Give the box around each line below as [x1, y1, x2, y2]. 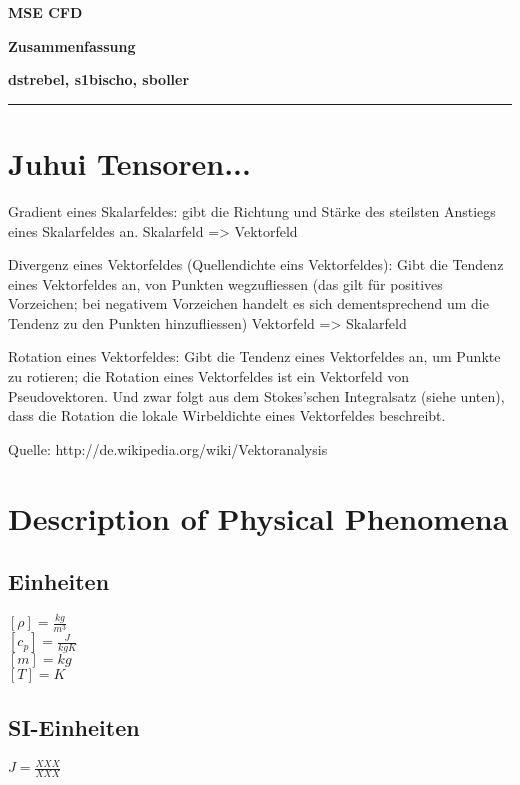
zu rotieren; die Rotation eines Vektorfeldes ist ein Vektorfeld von [8, 366, 410, 387]
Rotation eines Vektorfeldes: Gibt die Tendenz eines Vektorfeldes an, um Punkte [8, 346, 501, 367]
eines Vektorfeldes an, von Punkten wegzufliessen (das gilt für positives [8, 273, 443, 294]
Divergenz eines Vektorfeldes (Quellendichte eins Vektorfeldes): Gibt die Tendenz [8, 254, 504, 275]
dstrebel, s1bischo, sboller [8, 69, 190, 90]
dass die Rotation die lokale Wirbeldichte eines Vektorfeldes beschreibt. [8, 405, 446, 426]
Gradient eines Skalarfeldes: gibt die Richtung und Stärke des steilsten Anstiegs [8, 200, 496, 221]
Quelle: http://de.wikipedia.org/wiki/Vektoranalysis [8, 438, 328, 459]
